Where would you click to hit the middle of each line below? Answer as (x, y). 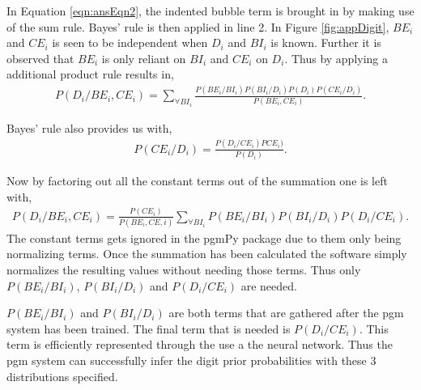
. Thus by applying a (336, 58)
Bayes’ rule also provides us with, (89, 127)
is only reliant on (144, 58)
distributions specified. (62, 376)
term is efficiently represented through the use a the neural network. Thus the (200, 344)
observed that (40, 58)
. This (374, 328)
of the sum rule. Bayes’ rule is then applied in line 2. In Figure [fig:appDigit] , (198, 26)
